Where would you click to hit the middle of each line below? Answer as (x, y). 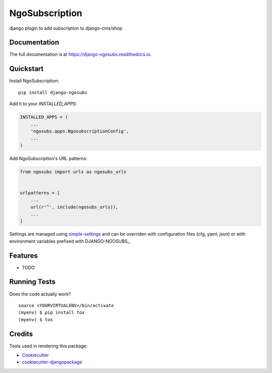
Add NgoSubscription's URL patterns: (48, 158)
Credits (21, 334)
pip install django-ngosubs (53, 92)
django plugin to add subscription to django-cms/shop (66, 28)
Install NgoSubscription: (34, 81)
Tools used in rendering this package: (48, 346)
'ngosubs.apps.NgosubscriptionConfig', (80, 131)
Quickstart (26, 69)
